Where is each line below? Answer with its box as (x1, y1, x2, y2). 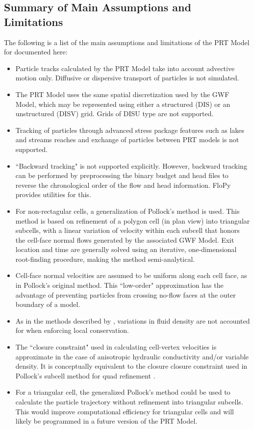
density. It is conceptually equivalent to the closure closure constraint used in (15, 361, 248, 371)
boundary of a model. (15, 299, 80, 309)
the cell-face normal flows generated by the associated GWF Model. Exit (15, 234, 234, 245)
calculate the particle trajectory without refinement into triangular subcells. (15, 397, 243, 406)
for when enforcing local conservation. (15, 325, 129, 335)
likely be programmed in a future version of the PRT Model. (15, 416, 198, 426)
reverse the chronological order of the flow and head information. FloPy (15, 179, 231, 190)
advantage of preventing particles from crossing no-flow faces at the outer (15, 289, 236, 300)
